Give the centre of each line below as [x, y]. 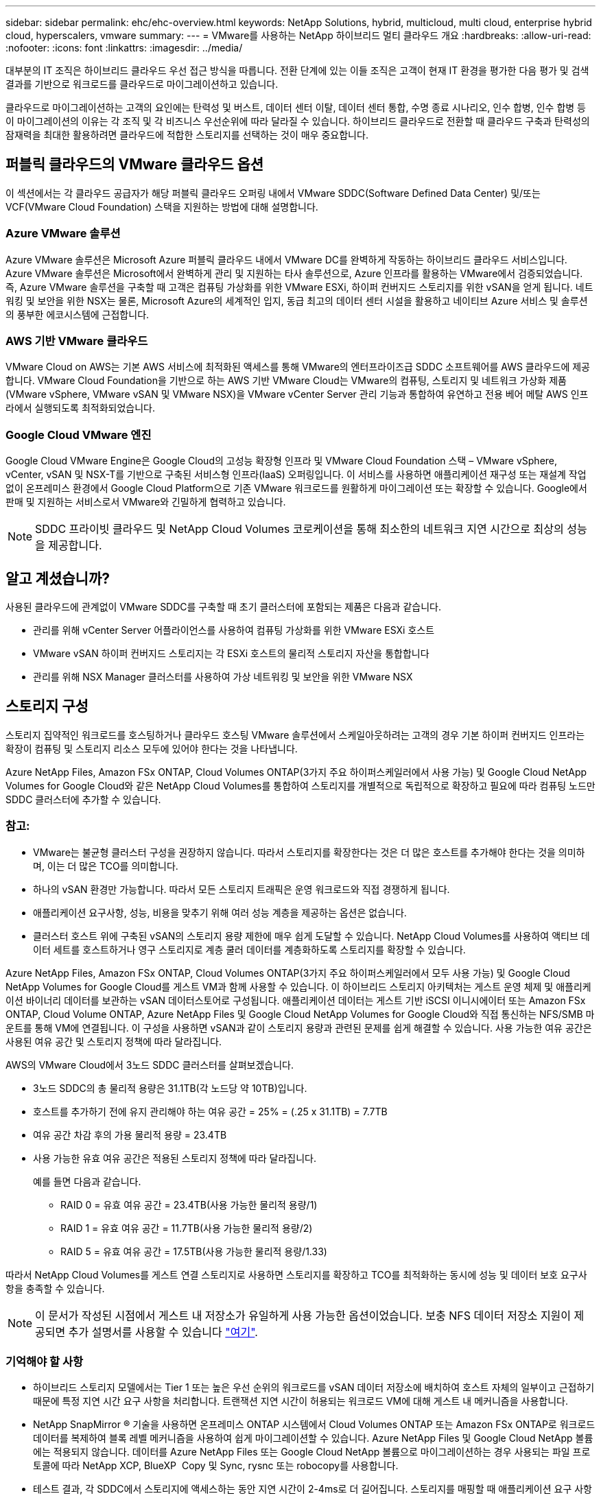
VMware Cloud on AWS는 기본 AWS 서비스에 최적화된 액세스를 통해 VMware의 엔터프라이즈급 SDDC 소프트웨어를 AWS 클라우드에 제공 [298, 367]
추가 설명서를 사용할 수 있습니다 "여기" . [163, 1332]
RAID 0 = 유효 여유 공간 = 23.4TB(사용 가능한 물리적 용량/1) [189, 1204]
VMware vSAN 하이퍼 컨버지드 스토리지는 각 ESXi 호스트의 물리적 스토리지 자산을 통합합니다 [231, 653]
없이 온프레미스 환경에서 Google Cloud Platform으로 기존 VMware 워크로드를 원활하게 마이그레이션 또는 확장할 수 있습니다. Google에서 [296, 488]
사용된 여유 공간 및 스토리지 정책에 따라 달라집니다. [114, 1041]
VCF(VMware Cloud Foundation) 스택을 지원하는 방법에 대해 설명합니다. [162, 206]
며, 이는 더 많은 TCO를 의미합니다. [106, 866]
